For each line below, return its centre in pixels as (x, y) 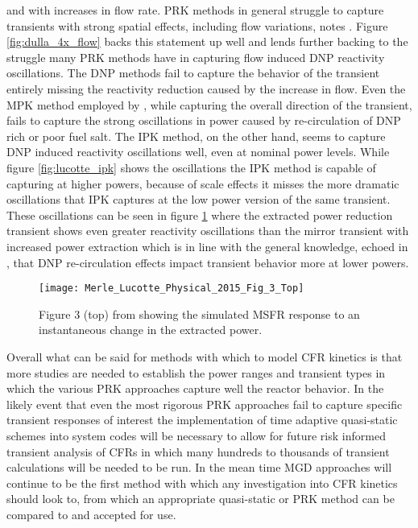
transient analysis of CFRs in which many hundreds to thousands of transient (198, 451)
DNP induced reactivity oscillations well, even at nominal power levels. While (198, 152)
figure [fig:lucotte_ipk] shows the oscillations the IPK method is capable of (191, 167)
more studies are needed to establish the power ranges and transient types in (196, 372)
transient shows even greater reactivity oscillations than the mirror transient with (208, 231)
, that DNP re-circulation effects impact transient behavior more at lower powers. (208, 262)
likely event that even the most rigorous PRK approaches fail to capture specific (205, 404)
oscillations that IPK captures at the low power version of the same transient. (199, 199)
